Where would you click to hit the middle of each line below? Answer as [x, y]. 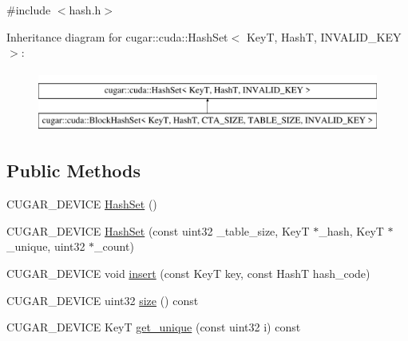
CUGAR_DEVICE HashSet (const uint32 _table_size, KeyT [158, 230]
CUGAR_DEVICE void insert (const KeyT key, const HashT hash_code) [188, 273]
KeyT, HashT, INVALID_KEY [324, 36]
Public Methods [74, 170]
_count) [114, 246]
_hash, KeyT [351, 230]
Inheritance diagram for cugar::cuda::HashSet [117, 36]
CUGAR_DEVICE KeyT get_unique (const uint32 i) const [154, 327]
